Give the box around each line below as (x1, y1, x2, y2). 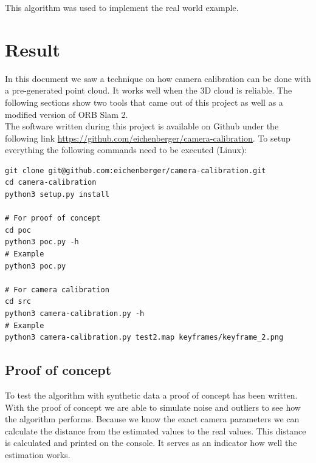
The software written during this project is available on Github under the (5, 120, 279, 132)
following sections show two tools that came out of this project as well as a (5, 95, 283, 108)
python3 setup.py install (5, 190, 109, 199)
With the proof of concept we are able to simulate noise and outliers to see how (5, 400, 301, 413)
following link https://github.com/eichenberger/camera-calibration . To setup (5, 131, 290, 144)
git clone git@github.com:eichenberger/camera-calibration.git (5, 166, 266, 175)
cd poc (5, 225, 31, 235)
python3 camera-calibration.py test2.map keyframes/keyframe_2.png (5, 333, 284, 342)
